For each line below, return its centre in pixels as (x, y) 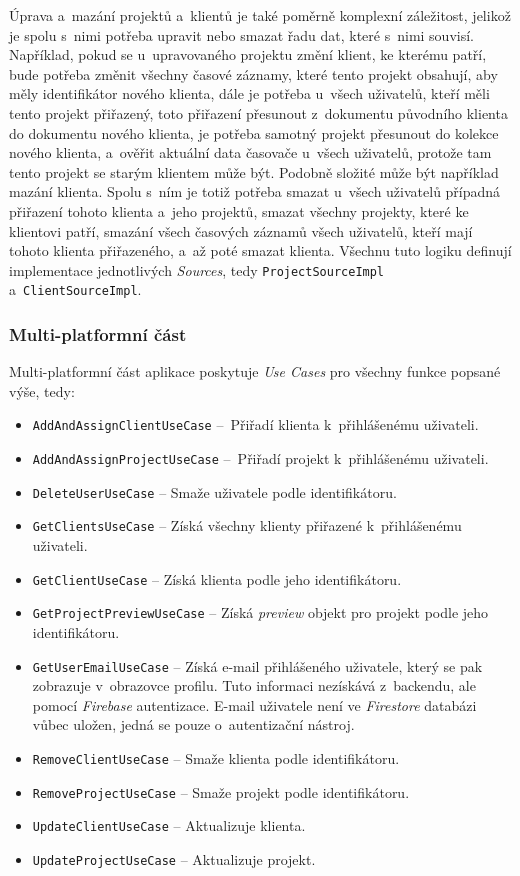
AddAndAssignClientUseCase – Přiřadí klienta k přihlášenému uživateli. (255, 424)
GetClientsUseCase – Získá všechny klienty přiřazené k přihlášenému (247, 525)
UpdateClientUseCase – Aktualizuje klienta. (169, 825)
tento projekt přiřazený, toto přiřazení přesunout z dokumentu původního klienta (258, 112)
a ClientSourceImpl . (75, 289)
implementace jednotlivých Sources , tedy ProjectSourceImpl (197, 269)
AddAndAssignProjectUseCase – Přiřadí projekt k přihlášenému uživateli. (260, 458)
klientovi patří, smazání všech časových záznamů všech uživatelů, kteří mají (241, 230)
